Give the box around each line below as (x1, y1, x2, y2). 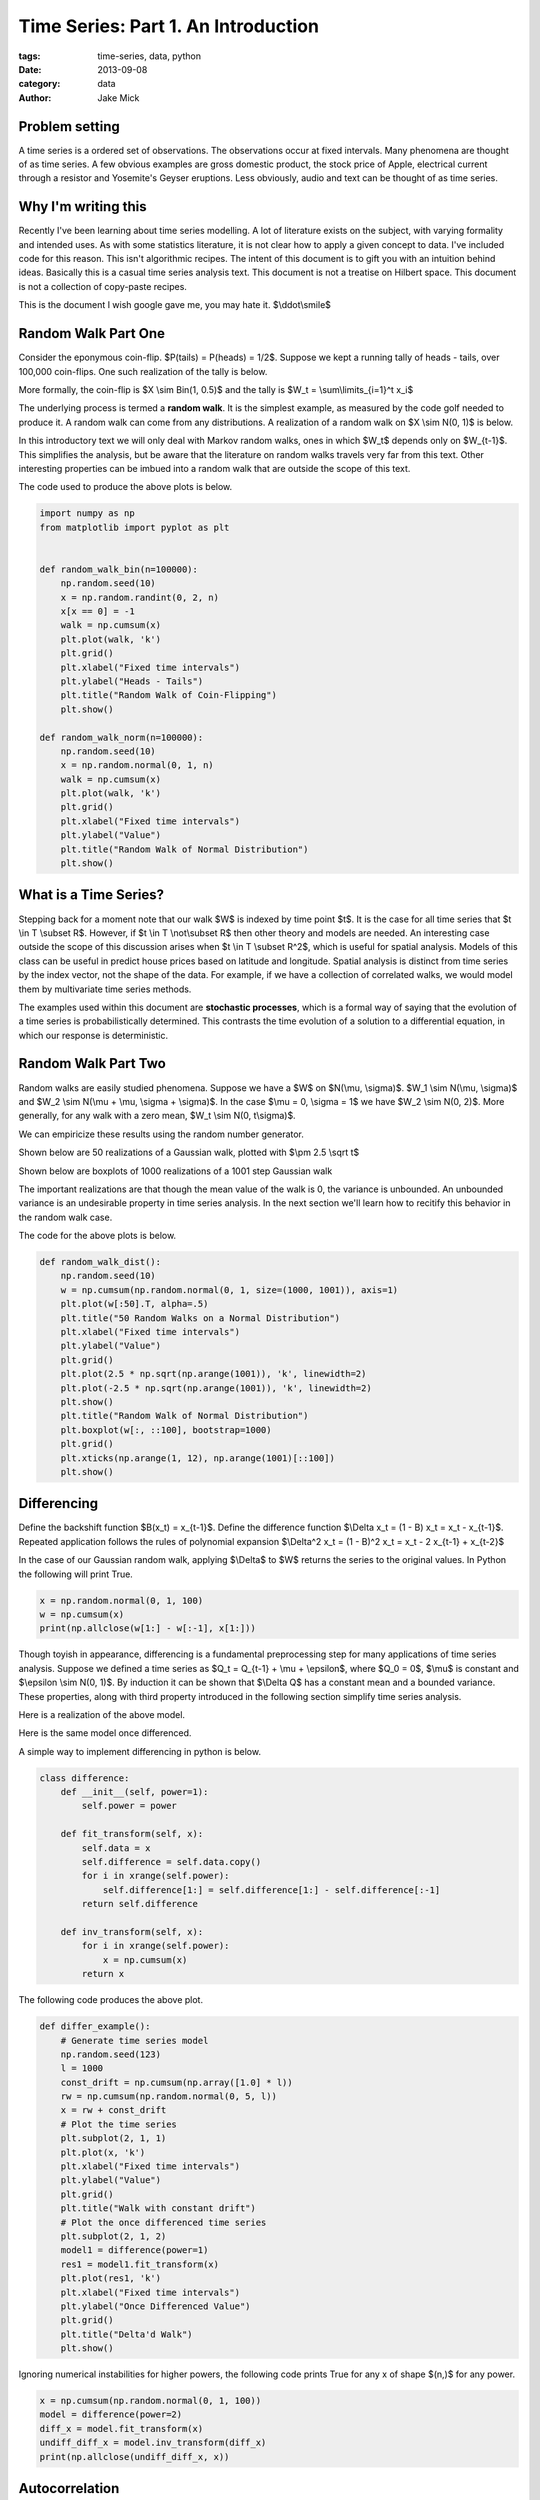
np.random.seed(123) (60, 2048, 162, 2060)
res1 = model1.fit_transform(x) (60, 2258, 220, 2270)
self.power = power (81, 1800, 177, 1812)
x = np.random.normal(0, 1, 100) (39, 1595, 204, 1606)
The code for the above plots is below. (18, 1230, 177, 1242)
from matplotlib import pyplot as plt (39, 521, 230, 533)
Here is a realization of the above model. (18, 1708, 185, 1720)
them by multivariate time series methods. (18, 983, 192, 995)
